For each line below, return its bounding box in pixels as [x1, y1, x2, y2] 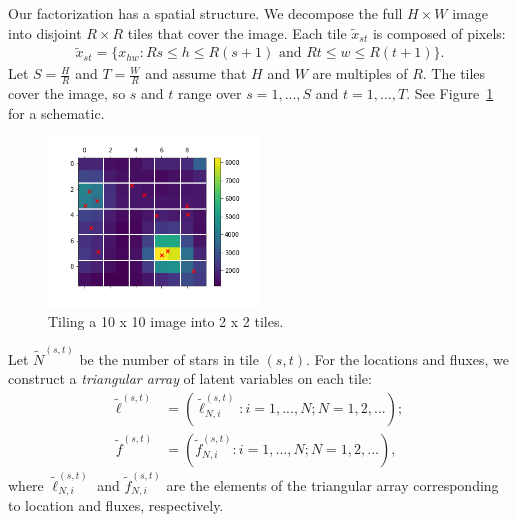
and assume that [145, 63, 247, 84]
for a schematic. [8, 102, 105, 123]
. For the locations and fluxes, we [305, 348, 509, 369]
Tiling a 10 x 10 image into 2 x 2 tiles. [48, 310, 284, 331]
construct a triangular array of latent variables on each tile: [8, 368, 372, 389]
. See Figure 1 [406, 83, 494, 104]
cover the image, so [8, 83, 126, 104]
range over [178, 83, 242, 104]
